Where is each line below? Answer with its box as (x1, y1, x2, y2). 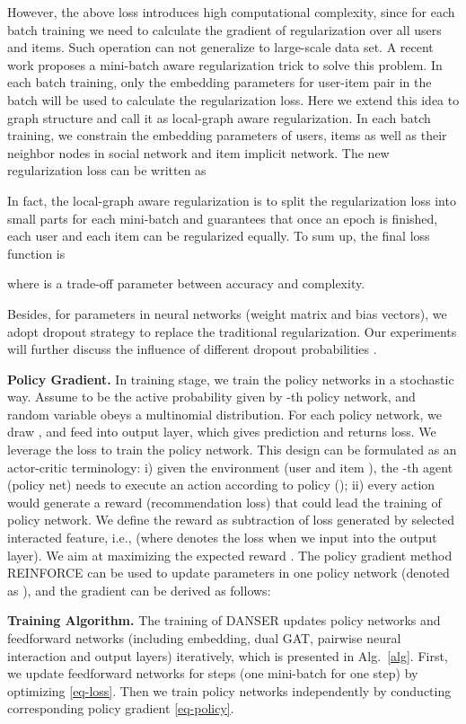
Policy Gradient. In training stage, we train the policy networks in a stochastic (7, 369, 454, 388)
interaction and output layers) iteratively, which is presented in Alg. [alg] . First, (7, 646, 448, 665)
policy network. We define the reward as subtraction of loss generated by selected (7, 510, 454, 529)
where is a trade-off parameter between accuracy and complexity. (7, 274, 365, 293)
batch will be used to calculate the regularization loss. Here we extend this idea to (7, 90, 460, 109)
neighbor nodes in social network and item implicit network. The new (7, 143, 390, 162)
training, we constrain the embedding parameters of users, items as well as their (7, 126, 447, 145)
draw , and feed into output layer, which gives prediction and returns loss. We (7, 422, 436, 441)
